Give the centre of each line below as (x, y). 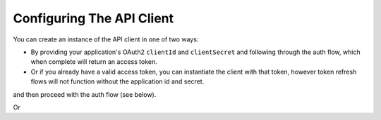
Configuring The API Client (93, 18)
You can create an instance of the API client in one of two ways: (106, 39)
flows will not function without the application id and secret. (117, 81)
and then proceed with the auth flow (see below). (85, 94)
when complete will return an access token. (94, 62)
